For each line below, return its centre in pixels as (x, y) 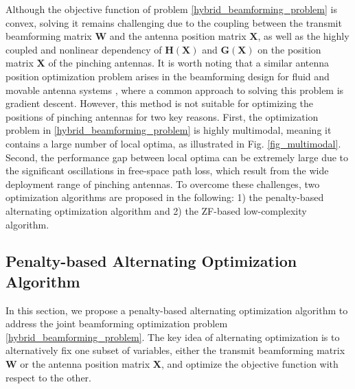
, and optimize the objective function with (250, 364)
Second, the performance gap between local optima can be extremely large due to (177, 157)
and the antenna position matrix (178, 36)
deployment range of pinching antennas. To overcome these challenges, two (163, 184)
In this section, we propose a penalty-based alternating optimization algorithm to (177, 310)
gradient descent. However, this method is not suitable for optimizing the (160, 103)
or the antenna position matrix (85, 364)
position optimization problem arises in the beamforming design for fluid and (168, 76)
